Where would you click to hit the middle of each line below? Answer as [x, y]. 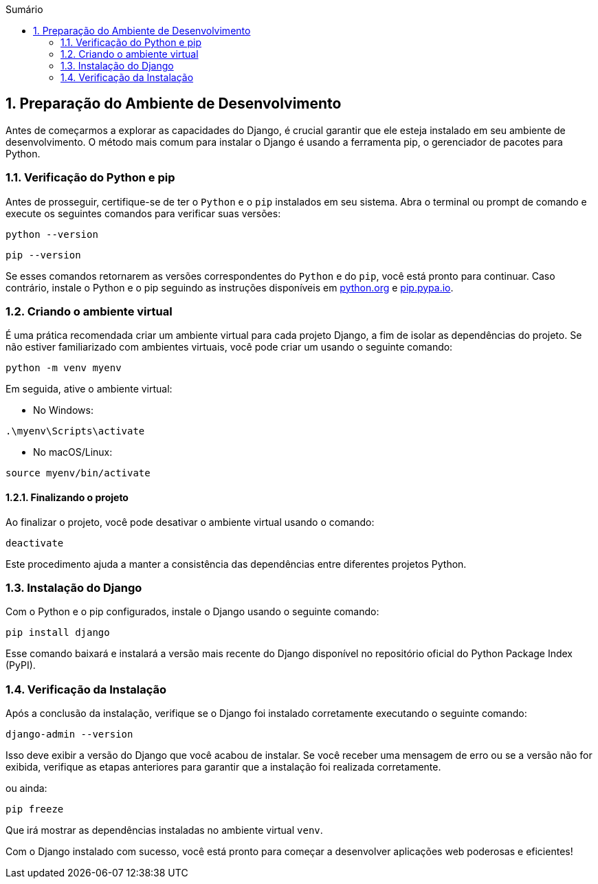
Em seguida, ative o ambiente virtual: [89, 389]
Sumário [24, 9]
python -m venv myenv [64, 368]
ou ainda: [26, 788]
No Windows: [63, 410]
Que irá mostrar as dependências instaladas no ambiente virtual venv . [164, 830]
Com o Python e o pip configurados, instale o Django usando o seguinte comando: [192, 612]
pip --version [43, 255]
